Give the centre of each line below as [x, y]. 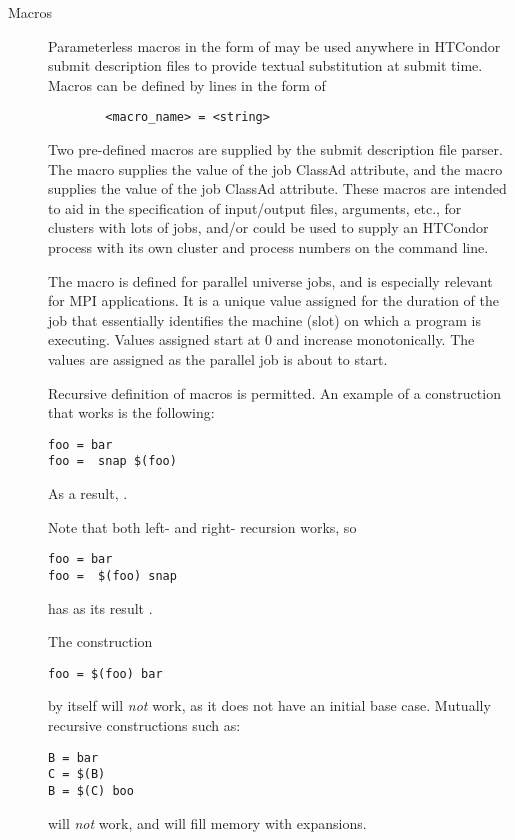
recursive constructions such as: [144, 725]
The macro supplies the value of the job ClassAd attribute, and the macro [275, 168]
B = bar [73, 757]
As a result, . [88, 493]
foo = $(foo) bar [105, 673]
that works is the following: [131, 412]
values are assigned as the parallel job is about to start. [218, 358]
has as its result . [100, 607]
